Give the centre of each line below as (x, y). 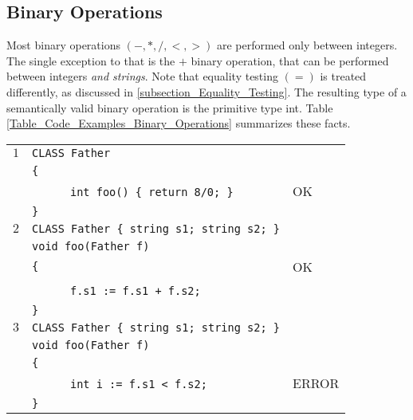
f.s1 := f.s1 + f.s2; (136, 290)
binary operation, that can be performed (290, 60)
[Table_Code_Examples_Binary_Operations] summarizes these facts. (179, 123)
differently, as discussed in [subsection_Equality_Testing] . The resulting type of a (206, 91)
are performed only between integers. (307, 45)
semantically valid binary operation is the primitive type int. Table (170, 107)
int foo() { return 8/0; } (152, 192)
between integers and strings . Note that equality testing (142, 76)
